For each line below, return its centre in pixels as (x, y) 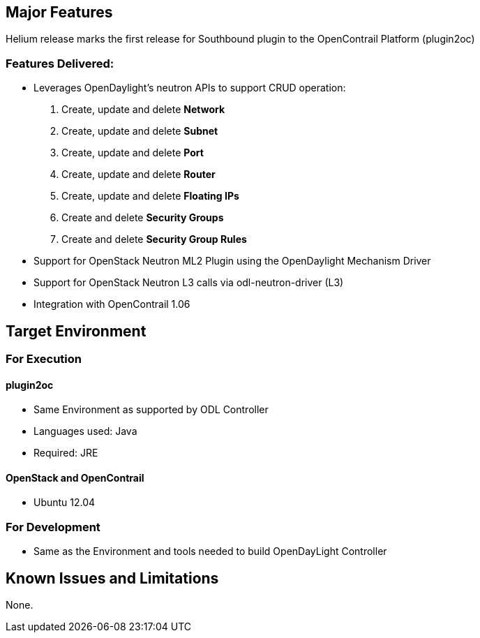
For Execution (44, 359)
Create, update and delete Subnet (140, 131)
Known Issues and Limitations (112, 578)
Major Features (59, 12)
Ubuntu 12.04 (65, 503)
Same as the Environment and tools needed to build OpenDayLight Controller (210, 551)
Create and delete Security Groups (143, 218)
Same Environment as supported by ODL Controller (151, 410)
